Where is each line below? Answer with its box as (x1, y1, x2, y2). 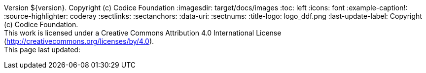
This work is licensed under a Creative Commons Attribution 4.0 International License (4, 29, 282, 37)
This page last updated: (4, 45, 80, 54)
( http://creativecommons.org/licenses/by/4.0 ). (4, 37, 154, 45)
